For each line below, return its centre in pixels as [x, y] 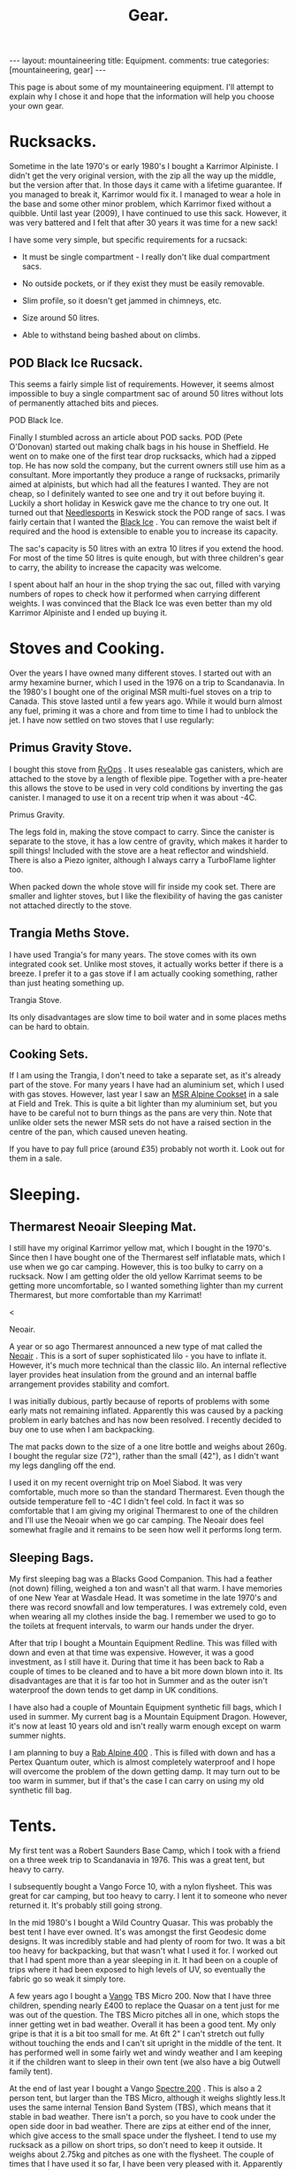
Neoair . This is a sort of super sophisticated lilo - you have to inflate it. [138, 1356]
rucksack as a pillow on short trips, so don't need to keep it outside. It [136, 2145]
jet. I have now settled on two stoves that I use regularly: [112, 720]
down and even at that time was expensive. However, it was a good [132, 1653]
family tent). [31, 2072]
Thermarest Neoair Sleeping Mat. [103, 1227]
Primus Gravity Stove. [71, 748]
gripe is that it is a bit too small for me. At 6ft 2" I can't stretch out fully [137, 2034]
